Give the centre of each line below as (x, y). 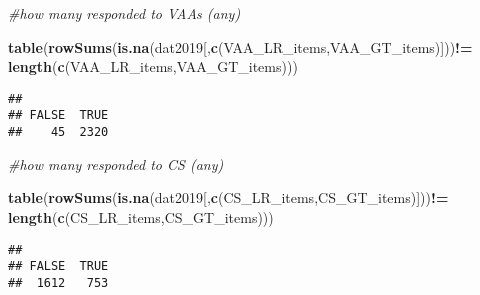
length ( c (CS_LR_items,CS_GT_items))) (141, 216)
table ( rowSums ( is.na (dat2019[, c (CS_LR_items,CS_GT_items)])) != (228, 197)
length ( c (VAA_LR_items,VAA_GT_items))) (153, 66)
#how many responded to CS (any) (116, 163)
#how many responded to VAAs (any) (124, 13)
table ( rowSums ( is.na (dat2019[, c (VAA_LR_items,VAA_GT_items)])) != (240, 46)
